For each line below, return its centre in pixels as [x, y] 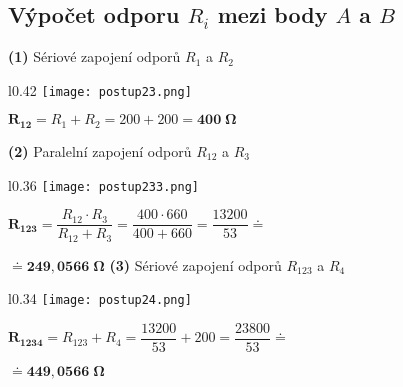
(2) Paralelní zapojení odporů [100, 150]
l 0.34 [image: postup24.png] [100, 298]
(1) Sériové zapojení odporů [94, 56]
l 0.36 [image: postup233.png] [103, 184]
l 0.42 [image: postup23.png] [100, 89]
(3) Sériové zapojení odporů [195, 264]
